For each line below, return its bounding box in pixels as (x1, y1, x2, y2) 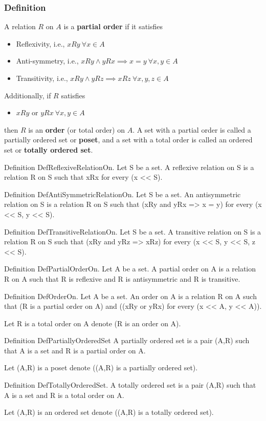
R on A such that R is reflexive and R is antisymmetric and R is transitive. (4, 273, 240, 284)
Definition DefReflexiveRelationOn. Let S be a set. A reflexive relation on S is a (4, 161, 254, 172)
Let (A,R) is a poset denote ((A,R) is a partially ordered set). (4, 362, 198, 373)
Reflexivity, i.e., (16, 38, 65, 49)
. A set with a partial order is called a (132, 124, 251, 135)
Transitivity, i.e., (16, 73, 68, 83)
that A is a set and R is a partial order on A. (4, 345, 146, 355)
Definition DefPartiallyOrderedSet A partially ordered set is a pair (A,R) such (4, 335, 250, 346)
